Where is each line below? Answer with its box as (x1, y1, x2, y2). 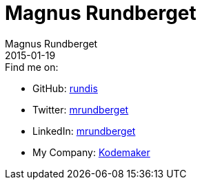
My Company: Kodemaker (32, 146, 150, 158)
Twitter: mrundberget (32, 103, 129, 116)
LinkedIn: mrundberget (32, 124, 136, 137)
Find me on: (5, 61, 59, 73)
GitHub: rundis (32, 82, 98, 94)
